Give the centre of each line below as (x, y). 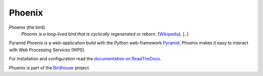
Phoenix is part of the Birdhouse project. (49, 68)
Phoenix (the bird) (27, 27)
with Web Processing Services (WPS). (47, 50)
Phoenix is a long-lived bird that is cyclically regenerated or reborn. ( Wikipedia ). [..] (105, 34)
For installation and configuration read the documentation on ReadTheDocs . (85, 59)
